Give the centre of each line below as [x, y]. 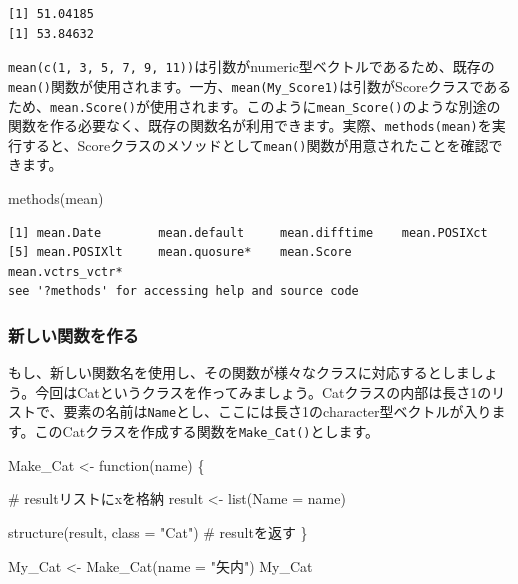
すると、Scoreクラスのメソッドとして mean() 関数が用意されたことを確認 [255, 144]
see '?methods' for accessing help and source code [183, 291]
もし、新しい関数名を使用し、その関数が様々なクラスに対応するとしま [239, 372]
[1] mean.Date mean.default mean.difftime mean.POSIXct [248, 232]
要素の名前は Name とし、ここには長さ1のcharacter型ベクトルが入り [277, 411]
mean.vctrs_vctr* [65, 271]
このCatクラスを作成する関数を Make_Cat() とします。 [207, 431]
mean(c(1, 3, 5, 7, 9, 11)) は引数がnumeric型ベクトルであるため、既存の [251, 66]
